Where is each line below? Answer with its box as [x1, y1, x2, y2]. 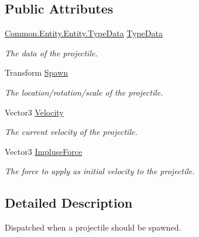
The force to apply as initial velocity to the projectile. [5, 165, 195, 177]
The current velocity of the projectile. [5, 126, 138, 138]
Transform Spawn [5, 66, 68, 79]
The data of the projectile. [5, 46, 98, 59]
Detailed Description [5, 194, 133, 212]
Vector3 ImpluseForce [5, 145, 83, 157]
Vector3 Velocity [5, 106, 64, 118]
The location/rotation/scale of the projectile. [5, 86, 163, 98]
